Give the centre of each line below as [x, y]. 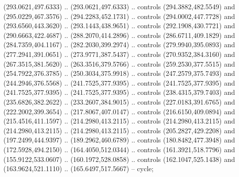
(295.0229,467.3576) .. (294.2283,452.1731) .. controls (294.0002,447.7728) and [119, 16]
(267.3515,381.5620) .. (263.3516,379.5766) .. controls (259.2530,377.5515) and [119, 63]
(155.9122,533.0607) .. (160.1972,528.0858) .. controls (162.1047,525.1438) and [119, 159]
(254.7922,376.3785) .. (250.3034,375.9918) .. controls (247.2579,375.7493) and [119, 73]
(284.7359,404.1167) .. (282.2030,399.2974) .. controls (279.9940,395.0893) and [119, 44]
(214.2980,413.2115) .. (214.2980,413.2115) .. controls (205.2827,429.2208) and [119, 130]
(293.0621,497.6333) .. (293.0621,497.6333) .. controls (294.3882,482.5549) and [119, 6]
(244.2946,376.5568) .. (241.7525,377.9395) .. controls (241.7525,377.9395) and [119, 82]
